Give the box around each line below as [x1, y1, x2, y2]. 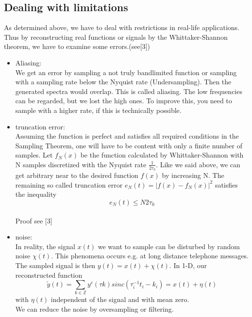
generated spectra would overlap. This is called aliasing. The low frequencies [15, 86, 242, 96]
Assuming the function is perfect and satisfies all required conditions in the [15, 131, 239, 141]
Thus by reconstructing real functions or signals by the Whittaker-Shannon [4, 32, 228, 42]
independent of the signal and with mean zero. [50, 294, 189, 304]
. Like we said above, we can [156, 159, 240, 169]
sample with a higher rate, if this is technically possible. [15, 105, 182, 115]
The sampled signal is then [15, 260, 96, 270]
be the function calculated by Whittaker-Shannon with [80, 150, 244, 160]
